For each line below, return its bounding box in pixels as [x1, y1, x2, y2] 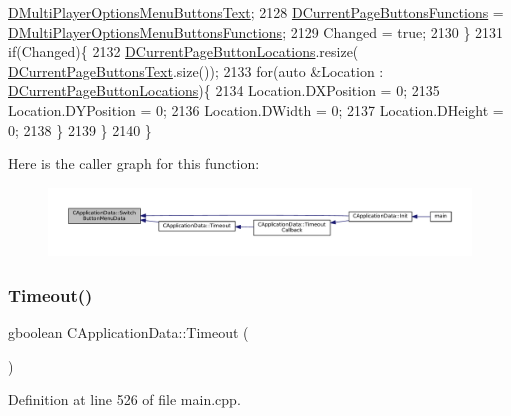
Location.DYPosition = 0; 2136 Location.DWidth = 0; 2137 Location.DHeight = [8, 99, 504, 120]
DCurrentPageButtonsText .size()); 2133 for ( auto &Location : [8, 60, 384, 81]
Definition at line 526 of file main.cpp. [8, 389, 241, 410]
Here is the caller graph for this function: [8, 153, 260, 174]
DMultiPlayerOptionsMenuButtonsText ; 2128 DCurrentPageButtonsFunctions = [8, 2, 504, 22]
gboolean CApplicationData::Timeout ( [8, 322, 249, 343]
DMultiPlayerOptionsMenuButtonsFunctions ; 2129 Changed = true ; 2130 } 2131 [8, 21, 504, 42]
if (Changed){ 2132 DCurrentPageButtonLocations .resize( [8, 41, 359, 62]
